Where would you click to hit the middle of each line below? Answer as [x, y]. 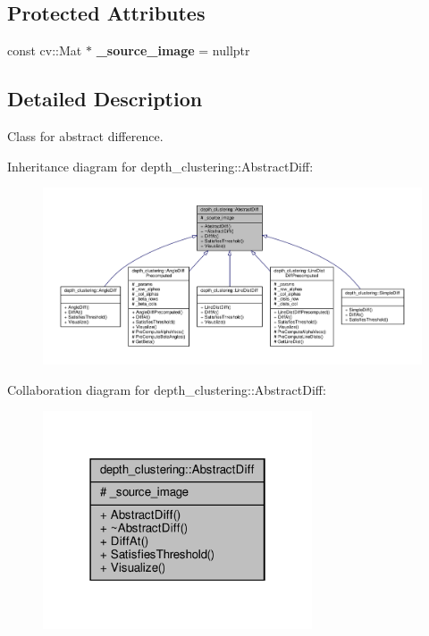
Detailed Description [105, 99]
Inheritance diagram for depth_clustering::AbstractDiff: [160, 166]
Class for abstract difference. [85, 136]
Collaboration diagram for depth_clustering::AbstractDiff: [167, 389]
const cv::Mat [45, 50]
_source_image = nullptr [173, 50]
